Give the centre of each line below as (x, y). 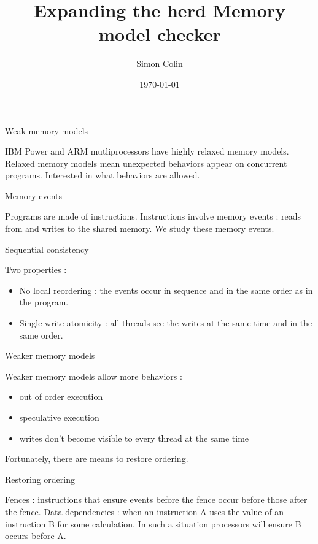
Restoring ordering (40, 479)
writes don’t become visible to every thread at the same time (134, 438)
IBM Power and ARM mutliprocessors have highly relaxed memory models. (147, 151)
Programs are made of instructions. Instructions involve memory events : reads (153, 216)
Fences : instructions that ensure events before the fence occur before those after (156, 500)
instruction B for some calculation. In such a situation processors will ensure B (153, 523)
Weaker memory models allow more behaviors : (94, 376)
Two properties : (36, 270)
